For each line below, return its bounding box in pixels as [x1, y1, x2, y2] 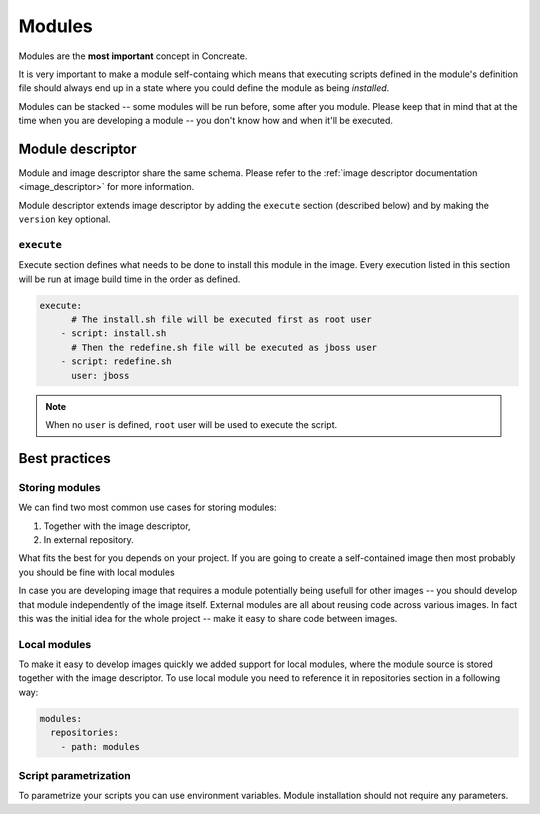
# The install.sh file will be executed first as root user [71, 314, 372, 325]
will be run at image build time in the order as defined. [18, 273, 241, 285]
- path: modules [60, 741, 140, 752]
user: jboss [71, 370, 130, 381]
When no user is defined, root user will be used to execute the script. [45, 419, 338, 431]
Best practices [18, 450, 111, 467]
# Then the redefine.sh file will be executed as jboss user [71, 341, 378, 353]
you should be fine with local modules [18, 566, 175, 578]
